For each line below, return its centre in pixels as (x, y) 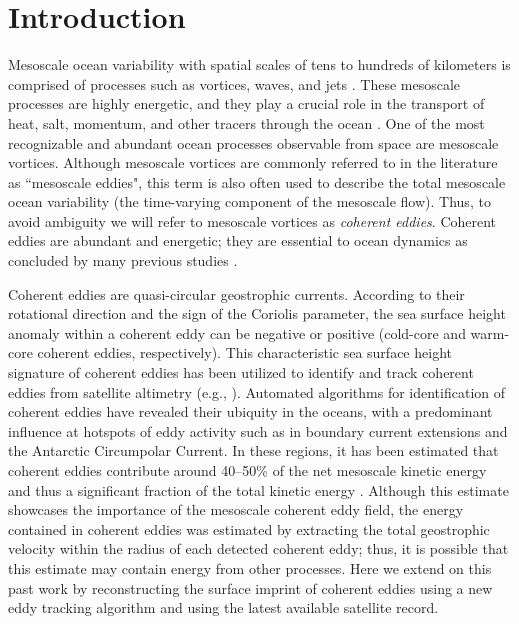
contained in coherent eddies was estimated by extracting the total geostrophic (249, 528)
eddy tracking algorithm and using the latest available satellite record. (223, 607)
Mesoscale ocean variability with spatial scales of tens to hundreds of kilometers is (259, 64)
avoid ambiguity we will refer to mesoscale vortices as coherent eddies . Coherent (252, 220)
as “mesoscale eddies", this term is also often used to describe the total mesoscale (257, 181)
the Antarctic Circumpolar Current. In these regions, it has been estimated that (253, 450)
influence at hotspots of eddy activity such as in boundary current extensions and (258, 430)
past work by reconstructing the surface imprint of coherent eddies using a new (250, 587)
